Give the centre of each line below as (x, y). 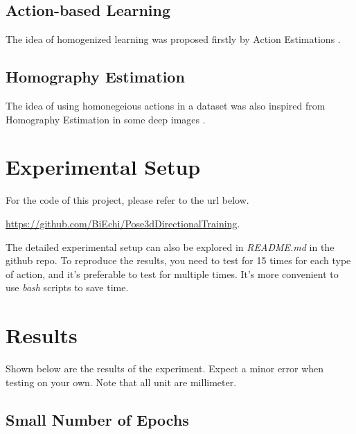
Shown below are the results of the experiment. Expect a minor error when (165, 368)
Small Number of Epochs (97, 419)
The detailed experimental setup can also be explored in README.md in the (170, 246)
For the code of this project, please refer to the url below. (127, 200)
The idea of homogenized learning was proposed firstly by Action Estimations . (173, 39)
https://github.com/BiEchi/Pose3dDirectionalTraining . (123, 223)
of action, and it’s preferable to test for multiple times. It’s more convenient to (172, 274)
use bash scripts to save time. (67, 287)
